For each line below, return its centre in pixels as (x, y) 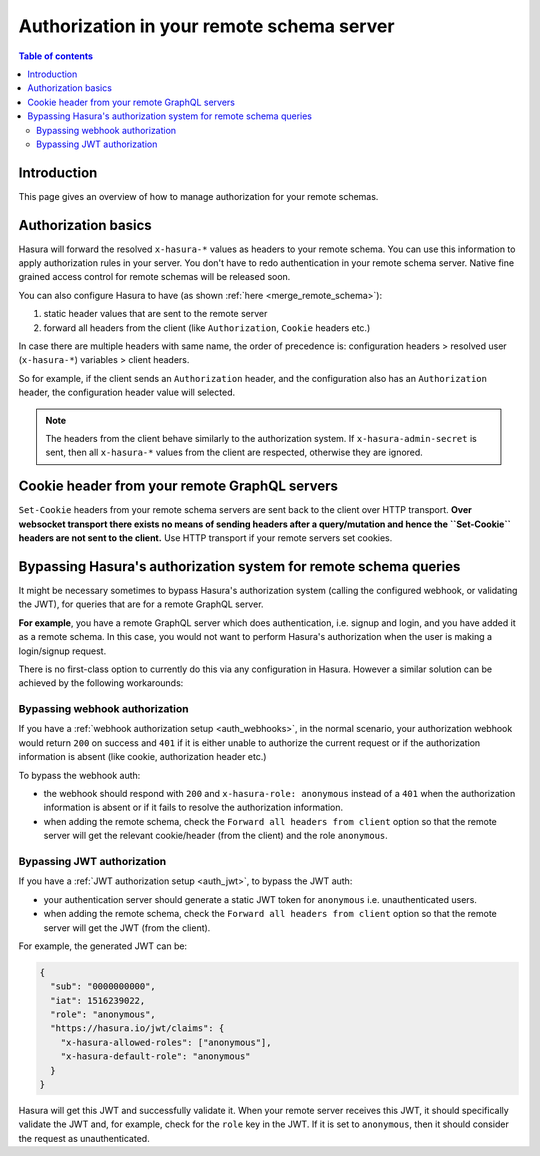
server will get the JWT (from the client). (127, 927)
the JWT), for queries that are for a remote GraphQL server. (141, 604)
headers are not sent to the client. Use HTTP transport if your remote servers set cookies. (205, 538)
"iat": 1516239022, (98, 1000)
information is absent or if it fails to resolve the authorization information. (193, 807)
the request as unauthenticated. (84, 1138)
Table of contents (56, 56)
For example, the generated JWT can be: (103, 946)
